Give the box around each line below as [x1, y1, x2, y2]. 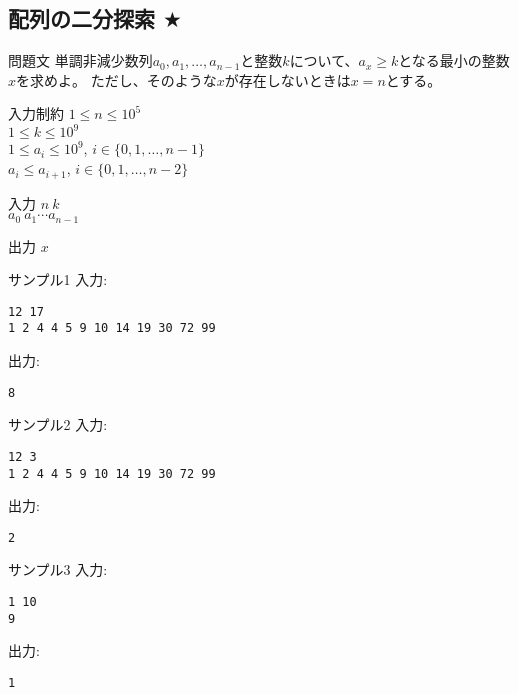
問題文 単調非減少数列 [8, 50, 153, 71]
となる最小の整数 [398, 50, 510, 71]
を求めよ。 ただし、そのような [16, 69, 217, 90]
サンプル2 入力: [8, 414, 108, 435]
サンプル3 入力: [8, 559, 108, 580]
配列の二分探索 [8, 3, 155, 34]
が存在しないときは [224, 69, 351, 90]
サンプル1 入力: [8, 269, 108, 290]
